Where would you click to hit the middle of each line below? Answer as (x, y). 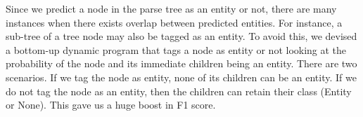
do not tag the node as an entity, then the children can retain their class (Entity (179, 91)
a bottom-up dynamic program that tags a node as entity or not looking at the (176, 49)
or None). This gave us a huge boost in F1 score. (111, 105)
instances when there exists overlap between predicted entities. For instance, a (174, 22)
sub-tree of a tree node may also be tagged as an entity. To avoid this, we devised (181, 36)
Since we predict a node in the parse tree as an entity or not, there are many (171, 8)
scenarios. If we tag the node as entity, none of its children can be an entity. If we (181, 77)
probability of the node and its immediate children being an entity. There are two (181, 63)
